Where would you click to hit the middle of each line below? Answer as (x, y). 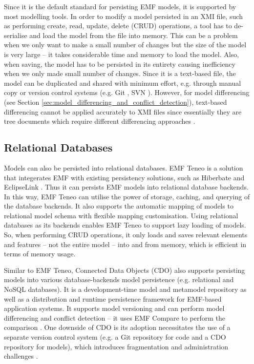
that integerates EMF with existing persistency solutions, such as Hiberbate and (124, 177)
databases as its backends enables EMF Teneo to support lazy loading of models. (125, 225)
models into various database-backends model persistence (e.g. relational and (119, 279)
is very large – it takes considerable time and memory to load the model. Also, (122, 54)
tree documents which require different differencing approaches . (100, 121)
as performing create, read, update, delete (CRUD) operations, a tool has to (118, 26)
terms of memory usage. (40, 254)
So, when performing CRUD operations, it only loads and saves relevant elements (126, 235)
